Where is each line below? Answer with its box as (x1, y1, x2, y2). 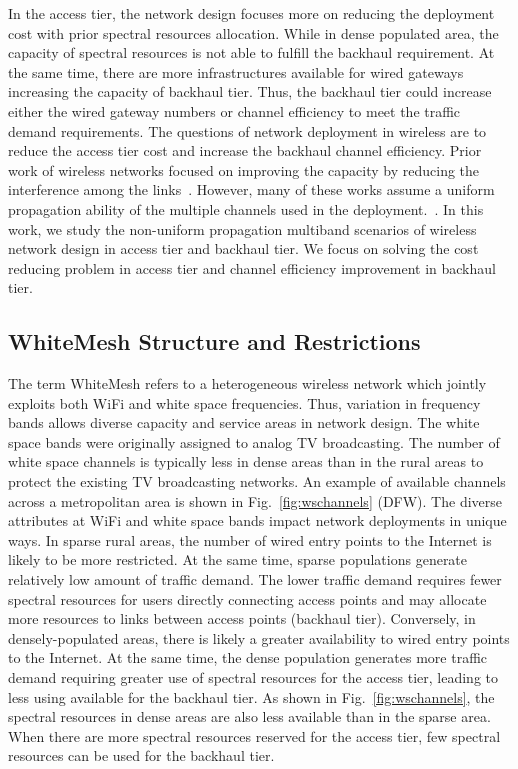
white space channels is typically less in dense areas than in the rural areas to (8, 451, 484, 472)
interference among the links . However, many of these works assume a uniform (8, 179, 495, 200)
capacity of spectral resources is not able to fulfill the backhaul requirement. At (8, 42, 495, 63)
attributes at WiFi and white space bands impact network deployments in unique (8, 510, 507, 531)
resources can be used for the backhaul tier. (8, 745, 275, 766)
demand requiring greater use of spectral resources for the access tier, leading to (8, 667, 498, 688)
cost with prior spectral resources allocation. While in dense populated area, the (8, 22, 499, 43)
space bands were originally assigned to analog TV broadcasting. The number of (8, 431, 500, 452)
